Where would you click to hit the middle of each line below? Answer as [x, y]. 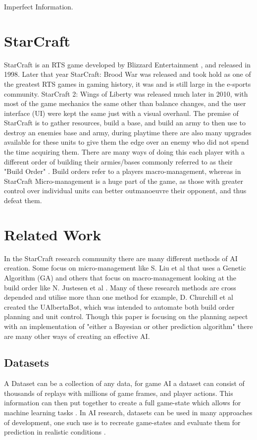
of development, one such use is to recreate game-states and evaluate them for [122, 422]
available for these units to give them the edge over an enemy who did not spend [127, 142]
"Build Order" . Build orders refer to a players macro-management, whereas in [123, 171]
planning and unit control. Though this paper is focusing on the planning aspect [126, 316]
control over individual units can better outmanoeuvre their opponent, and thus [125, 191]
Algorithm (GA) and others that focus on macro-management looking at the [120, 277]
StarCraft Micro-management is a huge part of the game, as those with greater [124, 181]
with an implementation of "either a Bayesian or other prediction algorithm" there [128, 326]
